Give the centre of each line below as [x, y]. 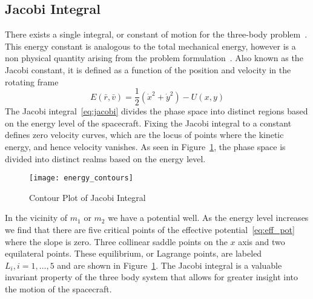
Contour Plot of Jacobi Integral [87, 197]
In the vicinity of [36, 218]
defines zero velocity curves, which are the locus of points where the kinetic [144, 135]
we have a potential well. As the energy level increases [208, 218]
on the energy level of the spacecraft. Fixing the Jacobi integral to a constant [148, 123]
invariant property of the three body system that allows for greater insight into [151, 277]
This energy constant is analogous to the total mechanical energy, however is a [150, 46]
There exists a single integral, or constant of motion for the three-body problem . [156, 34]
